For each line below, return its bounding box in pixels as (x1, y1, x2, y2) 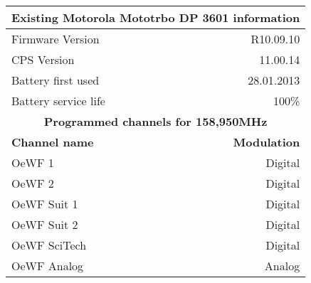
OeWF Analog (11, 257, 84, 274)
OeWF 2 (11, 175, 54, 191)
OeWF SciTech (11, 237, 87, 253)
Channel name (11, 134, 94, 150)
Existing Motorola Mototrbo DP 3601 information (11, 9, 300, 26)
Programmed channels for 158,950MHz (43, 113, 268, 129)
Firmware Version (11, 31, 100, 47)
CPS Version (11, 51, 75, 68)
